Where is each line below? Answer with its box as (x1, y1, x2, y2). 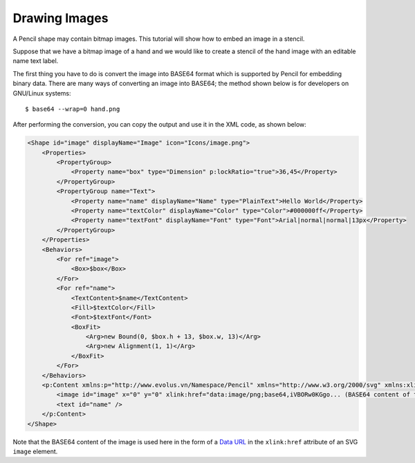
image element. (12, 447, 58, 455)
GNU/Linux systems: (12, 89, 72, 97)
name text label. (12, 57, 59, 65)
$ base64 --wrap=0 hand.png (25, 105, 120, 113)
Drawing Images (12, 10, 109, 26)
